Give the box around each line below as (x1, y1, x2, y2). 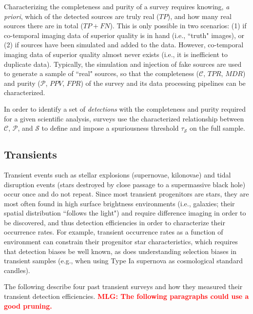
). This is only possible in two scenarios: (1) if (110, 20, 247, 31)
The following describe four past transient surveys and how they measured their (4, 281, 243, 292)
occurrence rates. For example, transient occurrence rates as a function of (4, 227, 223, 237)
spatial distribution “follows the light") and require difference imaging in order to (4, 208, 246, 218)
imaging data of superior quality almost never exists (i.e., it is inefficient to (4, 49, 228, 59)
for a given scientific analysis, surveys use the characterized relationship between (4, 113, 244, 123)
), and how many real (167, 11, 232, 21)
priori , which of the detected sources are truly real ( (4, 11, 159, 21)
